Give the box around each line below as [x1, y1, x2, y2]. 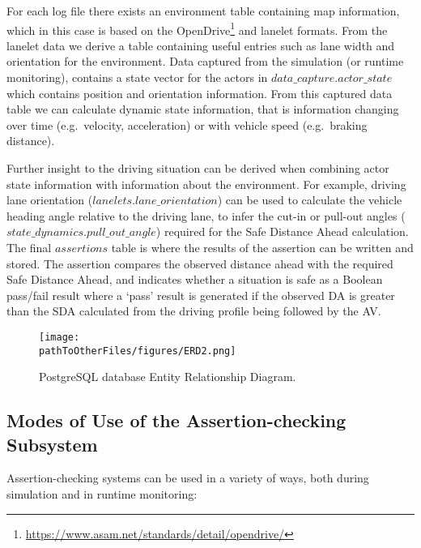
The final [6, 238, 52, 255]
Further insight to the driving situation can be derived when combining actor [6, 160, 389, 176]
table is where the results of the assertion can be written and [111, 238, 414, 255]
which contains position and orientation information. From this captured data [6, 84, 393, 101]
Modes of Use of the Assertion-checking [6, 408, 347, 433]
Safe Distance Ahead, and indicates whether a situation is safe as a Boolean [6, 271, 383, 288]
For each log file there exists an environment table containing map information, [6, 2, 400, 19]
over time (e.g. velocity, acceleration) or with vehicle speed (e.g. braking [6, 116, 368, 133]
